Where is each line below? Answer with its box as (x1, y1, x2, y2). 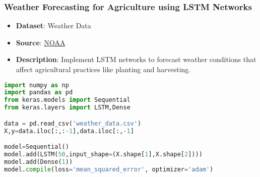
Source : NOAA (16, 37, 66, 47)
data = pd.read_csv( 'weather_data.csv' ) (4, 120, 142, 127)
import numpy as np (4, 81, 69, 89)
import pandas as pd (4, 89, 73, 96)
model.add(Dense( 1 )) (4, 158, 73, 165)
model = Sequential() (4, 143, 69, 151)
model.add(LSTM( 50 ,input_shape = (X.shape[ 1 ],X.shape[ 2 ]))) (4, 151, 203, 158)
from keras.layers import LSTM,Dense (4, 104, 131, 111)
